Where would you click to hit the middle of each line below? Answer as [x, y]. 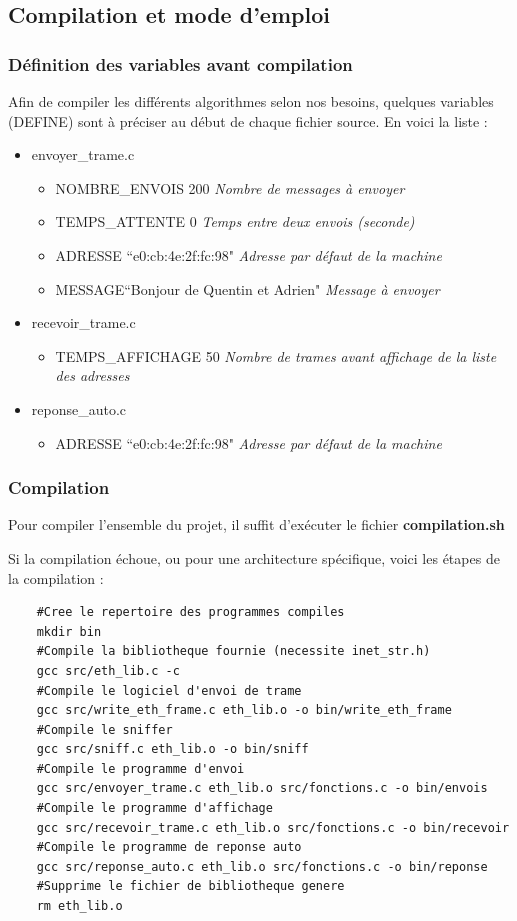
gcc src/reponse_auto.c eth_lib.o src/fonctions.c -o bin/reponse [262, 866]
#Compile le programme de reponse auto [169, 847]
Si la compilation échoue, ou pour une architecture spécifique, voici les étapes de [254, 557]
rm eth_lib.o [79, 906]
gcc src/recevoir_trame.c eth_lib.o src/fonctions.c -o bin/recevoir [273, 827]
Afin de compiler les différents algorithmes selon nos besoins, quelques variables [251, 101]
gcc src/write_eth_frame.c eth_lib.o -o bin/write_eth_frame [244, 710]
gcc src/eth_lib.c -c [108, 670]
